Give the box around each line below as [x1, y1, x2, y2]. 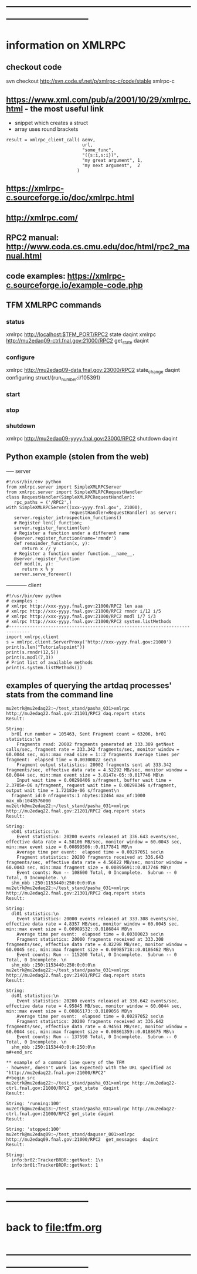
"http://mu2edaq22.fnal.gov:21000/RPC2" [6, 1070, 107, 1076]
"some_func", [81, 147, 114, 153]
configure [6, 353, 35, 361]
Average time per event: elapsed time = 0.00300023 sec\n [16, 931, 164, 937]
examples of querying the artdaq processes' [6, 680, 172, 691]
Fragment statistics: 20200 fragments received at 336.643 [16, 854, 164, 860]
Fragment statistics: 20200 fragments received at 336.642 [16, 1018, 164, 1024]
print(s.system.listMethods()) [6, 665, 83, 670]
